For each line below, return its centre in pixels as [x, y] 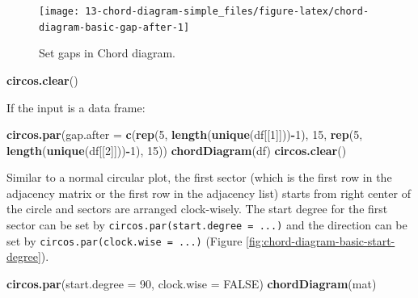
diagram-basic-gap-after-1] [114, 27]
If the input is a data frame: [76, 107]
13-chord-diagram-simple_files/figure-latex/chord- [227, 11]
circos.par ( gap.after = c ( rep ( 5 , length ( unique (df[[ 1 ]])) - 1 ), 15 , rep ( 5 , [185, 134]
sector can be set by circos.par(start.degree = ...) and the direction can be [207, 225]
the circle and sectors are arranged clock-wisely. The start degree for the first [197, 209]
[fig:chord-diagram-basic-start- [321, 240]
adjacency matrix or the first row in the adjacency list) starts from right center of [209, 193]
